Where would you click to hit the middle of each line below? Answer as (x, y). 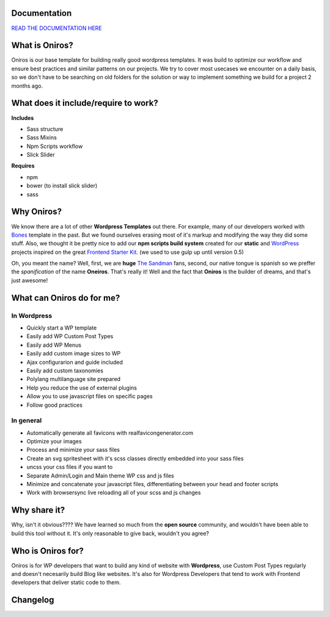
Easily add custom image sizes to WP (74, 353)
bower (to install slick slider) (62, 186)
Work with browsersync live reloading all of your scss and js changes (114, 493)
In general (27, 421)
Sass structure (45, 129)
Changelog (33, 600)
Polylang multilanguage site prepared (74, 379)
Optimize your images (54, 442)
